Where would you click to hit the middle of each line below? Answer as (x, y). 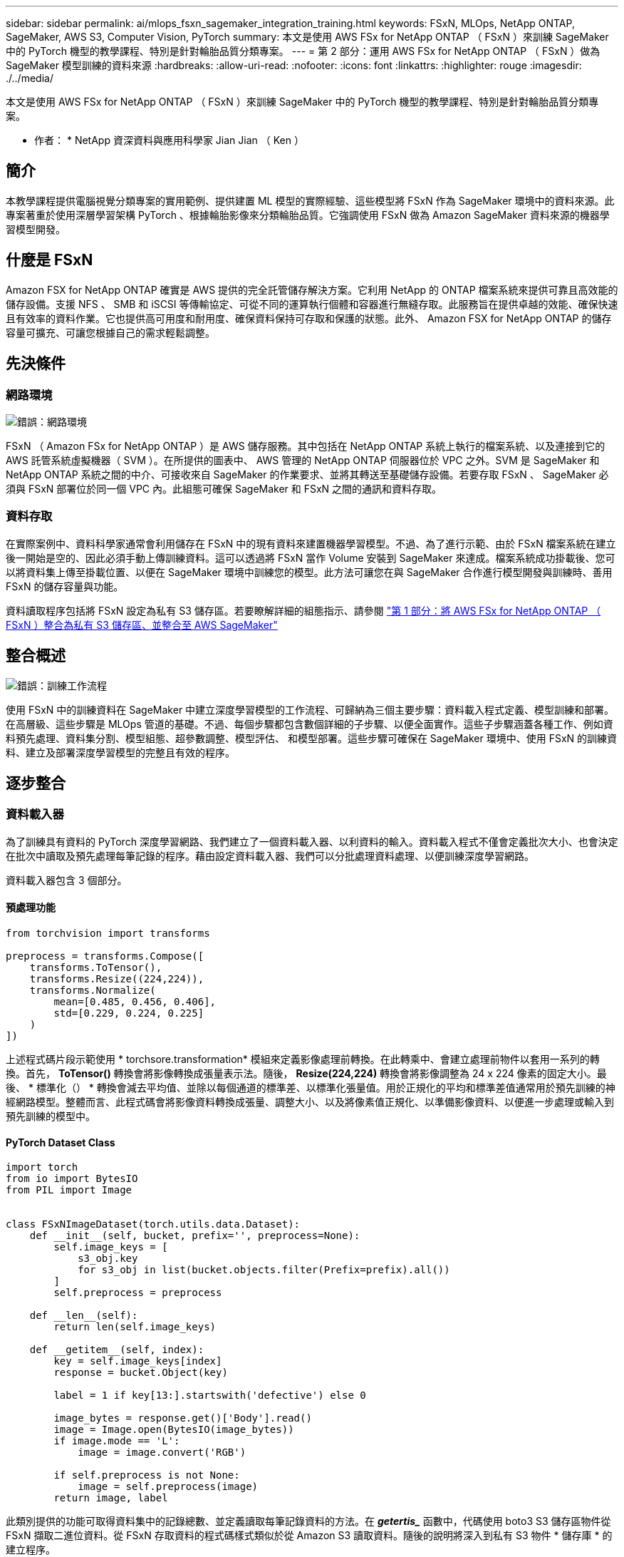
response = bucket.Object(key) (141, 1373)
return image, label (111, 1498)
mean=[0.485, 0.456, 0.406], (135, 1001)
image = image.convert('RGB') (162, 1453)
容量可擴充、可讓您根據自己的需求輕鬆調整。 (110, 332)
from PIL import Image (69, 1190)
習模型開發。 (36, 229)
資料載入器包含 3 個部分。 (67, 880)
